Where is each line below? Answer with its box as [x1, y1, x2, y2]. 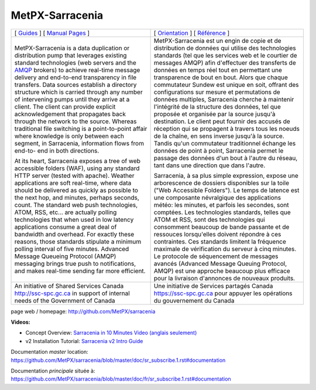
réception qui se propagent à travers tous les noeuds [153, 124, 300, 133]
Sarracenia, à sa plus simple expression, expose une [153, 171, 298, 179]
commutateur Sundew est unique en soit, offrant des [153, 80, 299, 89]
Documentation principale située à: [11, 367, 95, 374]
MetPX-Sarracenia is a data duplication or [14, 44, 130, 52]
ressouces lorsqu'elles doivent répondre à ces [153, 230, 281, 238]
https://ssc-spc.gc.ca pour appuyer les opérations [153, 289, 293, 297]
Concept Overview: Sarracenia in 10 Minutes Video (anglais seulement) [25, 329, 197, 337]
